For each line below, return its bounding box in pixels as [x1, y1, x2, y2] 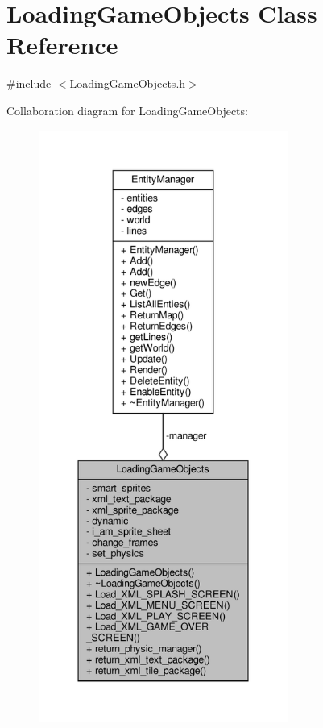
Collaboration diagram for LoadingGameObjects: [6, 102, 248, 119]
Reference [6, 28, 118, 61]
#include [6, 75, 52, 92]
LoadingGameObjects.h [69, 75, 186, 92]
